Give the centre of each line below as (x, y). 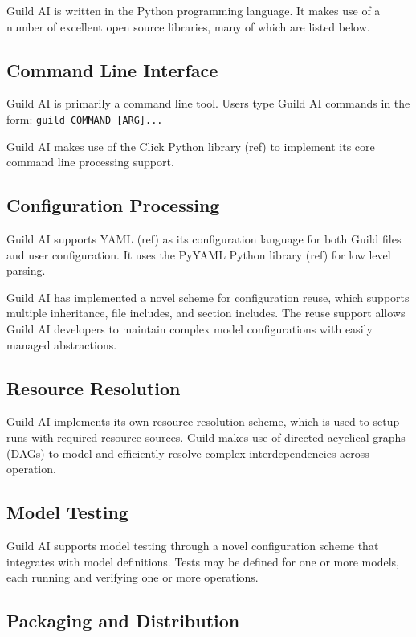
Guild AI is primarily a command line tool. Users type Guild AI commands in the (208, 103)
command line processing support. (90, 162)
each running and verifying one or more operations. (133, 577)
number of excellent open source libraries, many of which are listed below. (188, 26)
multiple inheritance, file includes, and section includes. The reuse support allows (206, 313)
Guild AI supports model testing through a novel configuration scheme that (193, 545)
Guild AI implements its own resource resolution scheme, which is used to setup (203, 421)
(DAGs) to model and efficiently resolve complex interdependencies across (188, 453)
